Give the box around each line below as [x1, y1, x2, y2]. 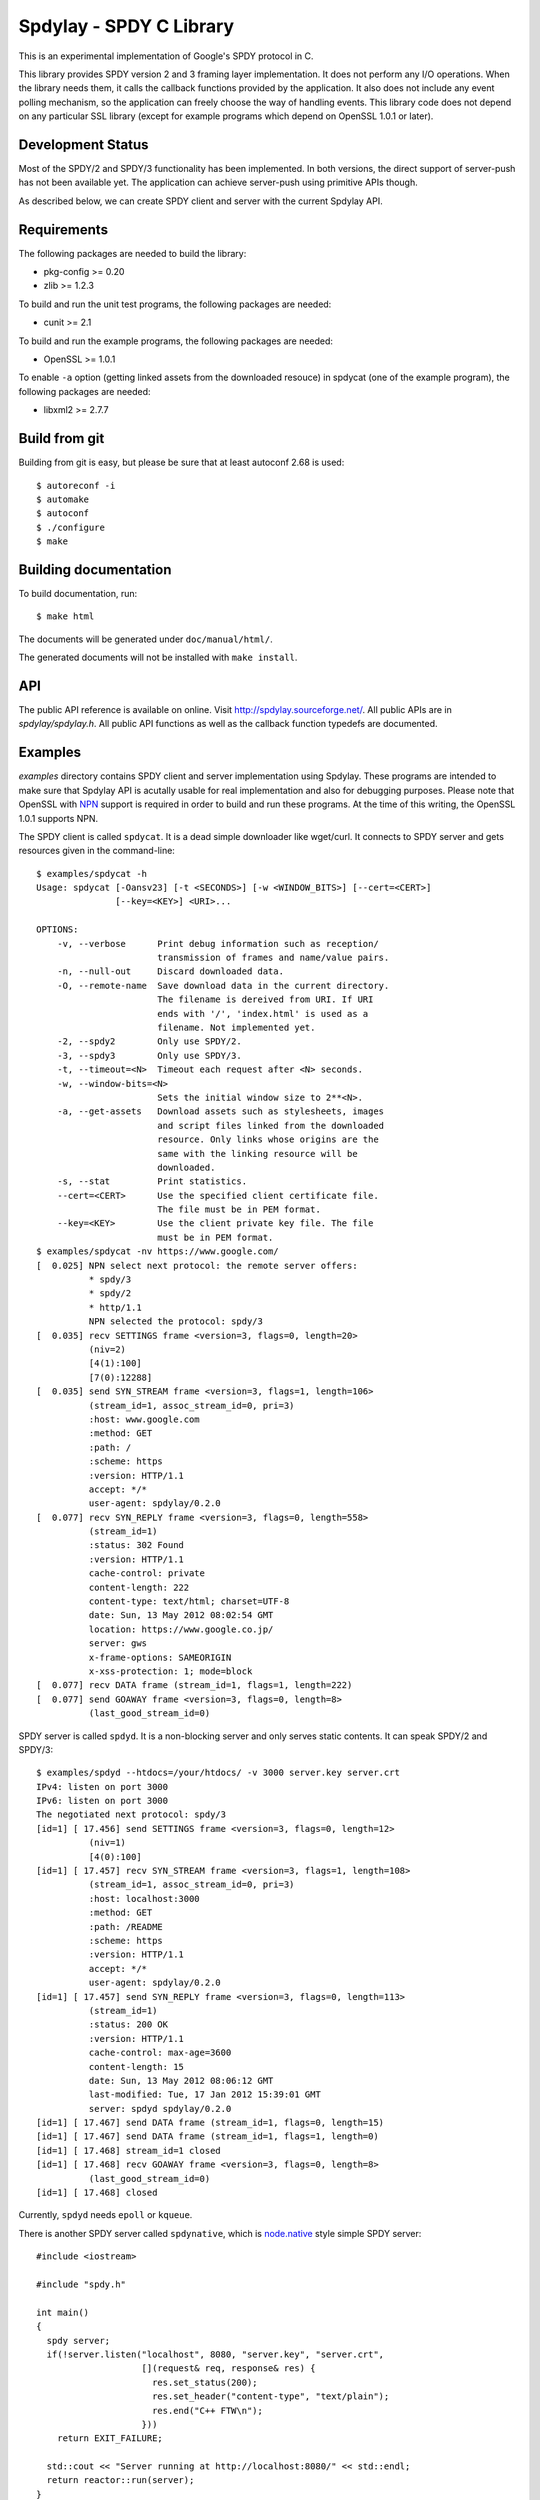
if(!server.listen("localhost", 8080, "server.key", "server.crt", [46, 2348, 385, 2360]
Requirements [18, 221, 109, 238]
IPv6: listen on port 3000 [36, 1795, 169, 1807]
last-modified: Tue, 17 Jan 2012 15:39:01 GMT [88, 2089, 322, 2100]
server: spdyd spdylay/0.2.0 [88, 2103, 232, 2114]
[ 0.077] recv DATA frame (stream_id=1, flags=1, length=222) [36, 1680, 353, 1691]
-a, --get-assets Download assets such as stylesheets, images [56, 1106, 385, 1117]
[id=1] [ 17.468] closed [36, 2187, 158, 2199]
